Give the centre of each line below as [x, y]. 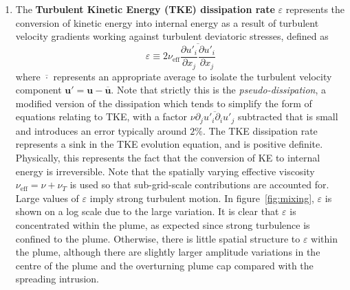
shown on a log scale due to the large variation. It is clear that [147, 211]
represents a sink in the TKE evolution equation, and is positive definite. [169, 144]
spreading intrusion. [57, 279]
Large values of [47, 198]
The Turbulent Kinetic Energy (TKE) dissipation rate [145, 9]
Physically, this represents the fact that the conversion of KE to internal [168, 157]
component [39, 90]
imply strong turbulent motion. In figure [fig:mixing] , [202, 198]
